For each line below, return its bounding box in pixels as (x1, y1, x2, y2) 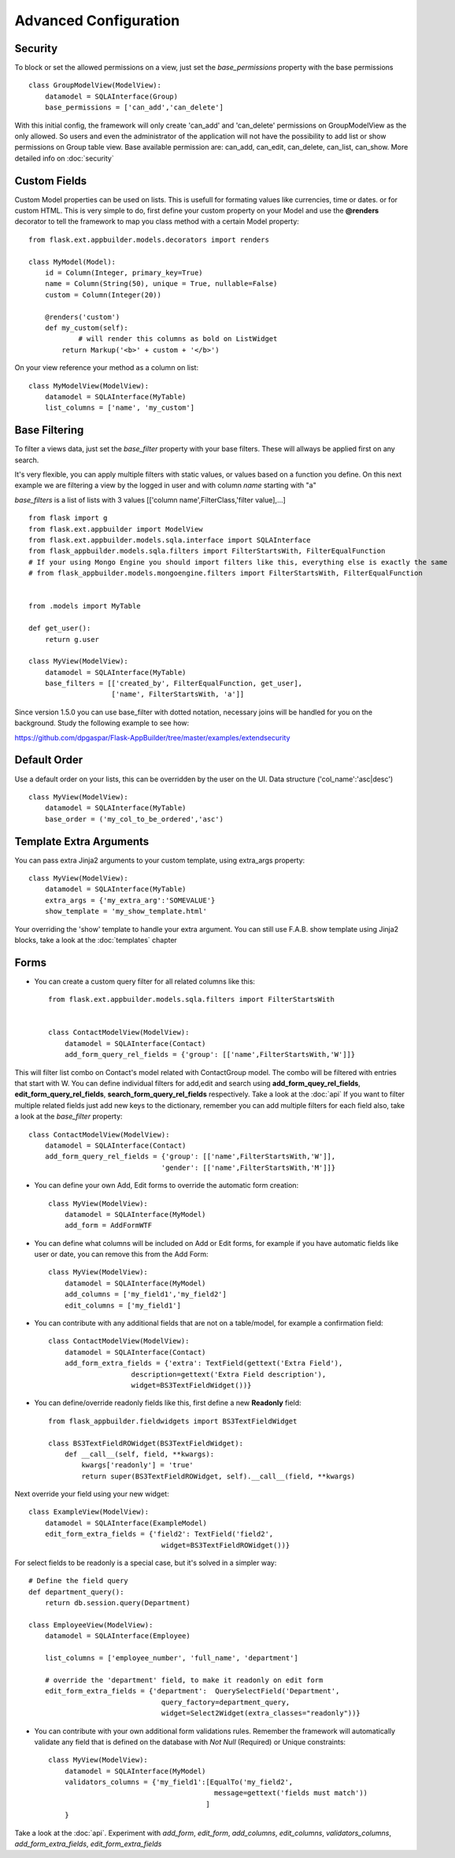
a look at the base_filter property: (14, 1111, 123, 1122)
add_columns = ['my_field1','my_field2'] (64, 1290, 227, 1299)
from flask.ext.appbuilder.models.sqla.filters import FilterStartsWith (48, 995, 335, 1004)
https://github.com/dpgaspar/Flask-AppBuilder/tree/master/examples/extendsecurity (14, 732, 290, 742)
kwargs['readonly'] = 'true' (81, 1461, 194, 1470)
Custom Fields (14, 174, 87, 187)
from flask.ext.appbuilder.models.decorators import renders (28, 235, 269, 244)
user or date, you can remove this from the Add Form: (34, 1249, 209, 1259)
